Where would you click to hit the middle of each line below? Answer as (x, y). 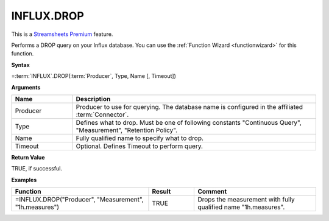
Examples (24, 180)
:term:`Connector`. (102, 114)
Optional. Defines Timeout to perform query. (140, 146)
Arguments (26, 87)
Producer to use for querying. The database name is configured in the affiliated (189, 107)
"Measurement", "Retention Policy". (127, 130)
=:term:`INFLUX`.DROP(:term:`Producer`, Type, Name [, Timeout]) (94, 76)
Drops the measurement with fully (246, 200)
